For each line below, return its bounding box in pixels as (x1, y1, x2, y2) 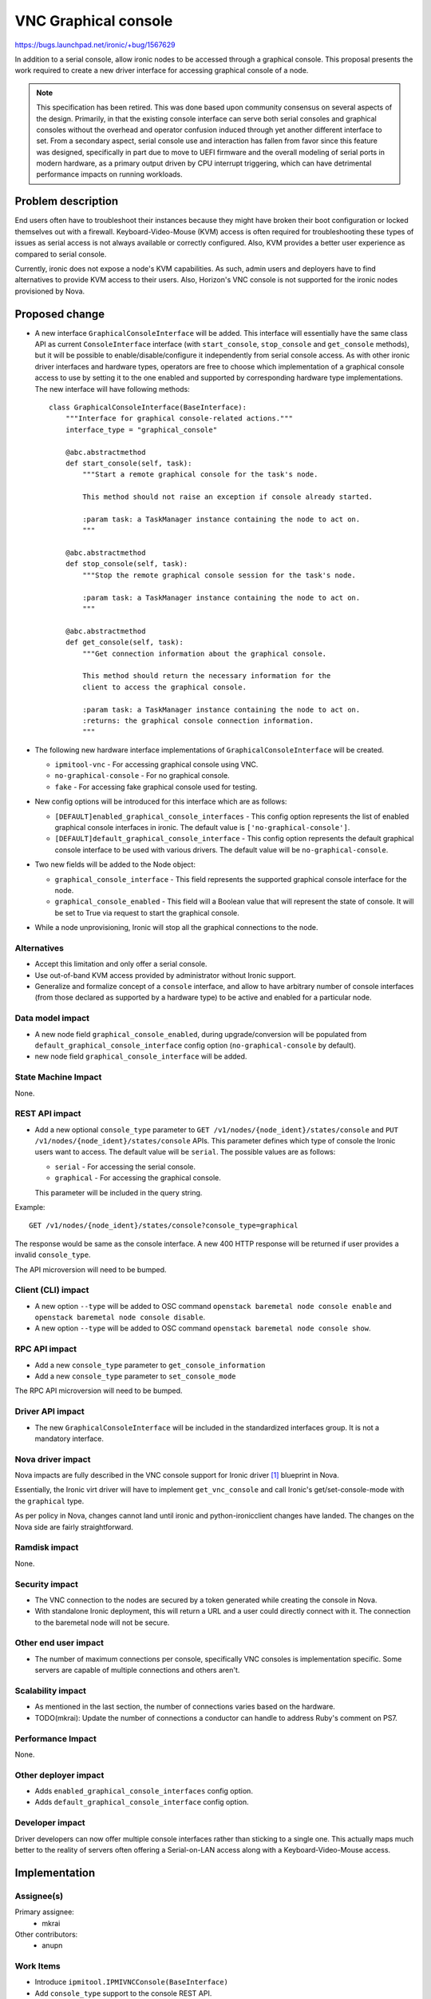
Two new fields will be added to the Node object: (34, 860, 196, 869)
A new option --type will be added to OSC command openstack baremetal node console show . (34, 1323, 371, 1333)
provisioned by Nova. (14, 286, 85, 296)
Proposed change (14, 307, 105, 321)
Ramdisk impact (14, 1542, 79, 1553)
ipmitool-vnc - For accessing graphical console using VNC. (54, 760, 259, 769)
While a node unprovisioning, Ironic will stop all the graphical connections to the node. (34, 923, 318, 932)
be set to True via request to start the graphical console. (54, 908, 239, 917)
